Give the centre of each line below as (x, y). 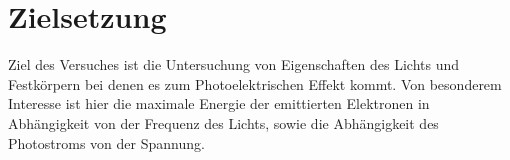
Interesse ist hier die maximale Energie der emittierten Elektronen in (219, 103)
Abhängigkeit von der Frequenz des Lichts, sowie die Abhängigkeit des (223, 122)
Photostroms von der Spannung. (106, 142)
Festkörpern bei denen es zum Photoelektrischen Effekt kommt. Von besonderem (255, 83)
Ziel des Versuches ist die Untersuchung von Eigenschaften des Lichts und (233, 64)
